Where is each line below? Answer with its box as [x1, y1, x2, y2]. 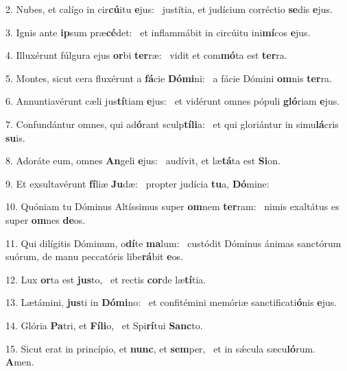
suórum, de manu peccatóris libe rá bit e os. [5, 249, 184, 264]
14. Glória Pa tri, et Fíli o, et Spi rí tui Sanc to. [5, 318, 203, 332]
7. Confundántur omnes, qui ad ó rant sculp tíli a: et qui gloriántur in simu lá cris [5, 116, 339, 131]
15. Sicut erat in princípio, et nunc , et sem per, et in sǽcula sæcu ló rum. [5, 341, 315, 355]
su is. [5, 130, 25, 144]
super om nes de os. [5, 212, 86, 227]
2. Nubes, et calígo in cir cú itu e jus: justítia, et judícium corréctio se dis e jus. [5, 2, 333, 16]
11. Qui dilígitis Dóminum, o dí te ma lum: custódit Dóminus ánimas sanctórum [5, 235, 342, 250]
